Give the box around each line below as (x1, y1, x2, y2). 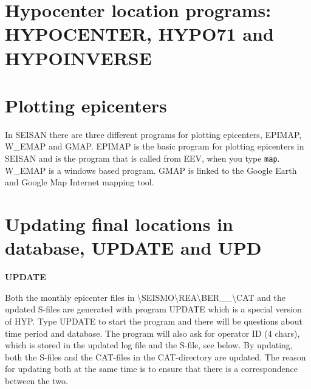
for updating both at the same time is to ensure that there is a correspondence (5, 362, 298, 375)
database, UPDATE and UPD (5, 235, 262, 260)
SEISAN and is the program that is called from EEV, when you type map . (5, 152, 280, 165)
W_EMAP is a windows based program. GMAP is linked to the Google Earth (5, 164, 297, 176)
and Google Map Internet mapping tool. (5, 176, 154, 188)
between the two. (5, 374, 68, 387)
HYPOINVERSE (5, 45, 152, 70)
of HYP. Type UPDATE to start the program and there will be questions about (5, 315, 303, 327)
